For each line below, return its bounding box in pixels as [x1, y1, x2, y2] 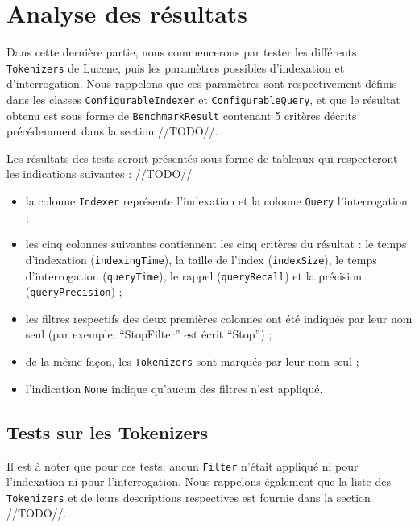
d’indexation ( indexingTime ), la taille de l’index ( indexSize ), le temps [25, 251, 377, 268]
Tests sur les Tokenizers [6, 419, 209, 444]
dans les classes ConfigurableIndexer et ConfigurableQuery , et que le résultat [6, 90, 400, 107]
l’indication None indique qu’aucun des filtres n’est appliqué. [25, 380, 323, 396]
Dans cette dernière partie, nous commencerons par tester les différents [6, 44, 357, 60]
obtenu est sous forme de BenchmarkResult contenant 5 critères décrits [6, 106, 357, 123]
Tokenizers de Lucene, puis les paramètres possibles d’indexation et [6, 59, 345, 76]
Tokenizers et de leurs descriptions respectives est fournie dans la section [6, 488, 371, 505]
